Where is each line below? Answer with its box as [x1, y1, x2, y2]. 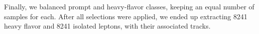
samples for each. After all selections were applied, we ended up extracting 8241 [4, 11, 248, 21]
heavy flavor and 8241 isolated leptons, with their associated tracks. [4, 21, 211, 31]
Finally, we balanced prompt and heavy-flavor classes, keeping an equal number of [4, 1, 255, 11]
